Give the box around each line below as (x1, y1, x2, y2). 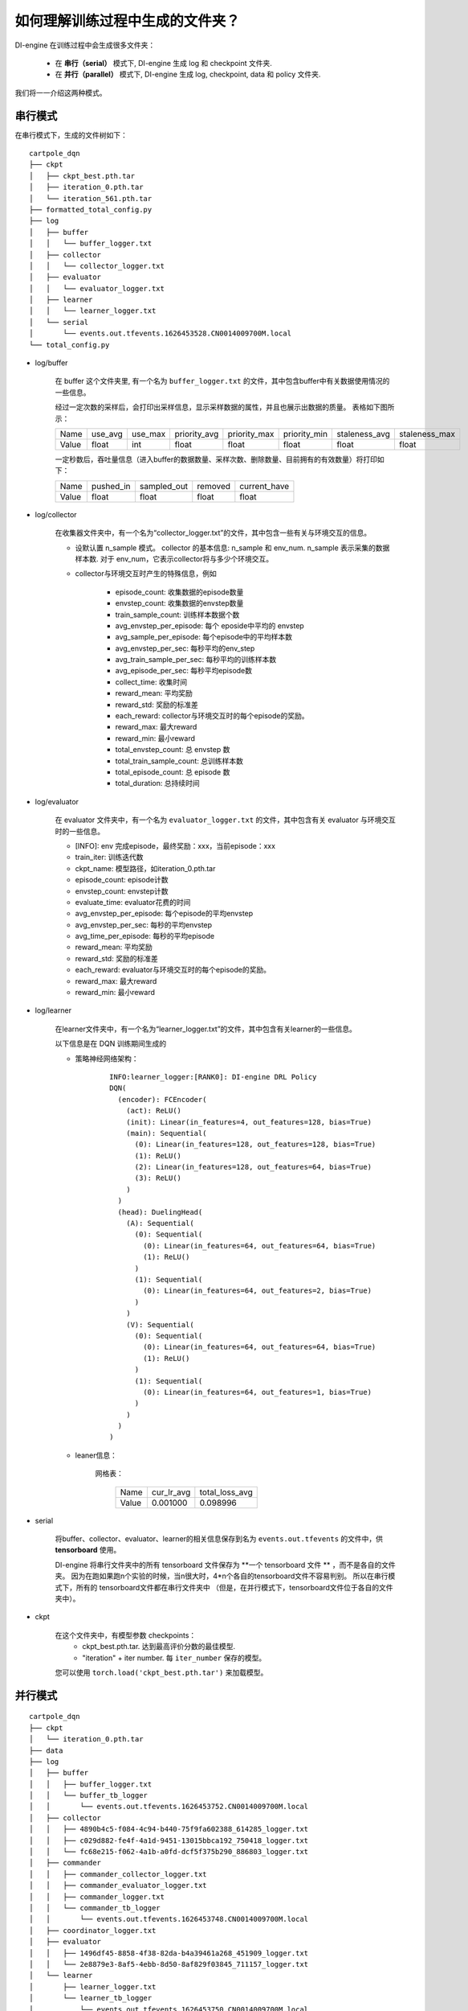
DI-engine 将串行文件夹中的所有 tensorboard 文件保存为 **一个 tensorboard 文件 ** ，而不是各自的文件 (55, 1560, 397, 1569)
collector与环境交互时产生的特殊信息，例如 (75, 569, 217, 578)
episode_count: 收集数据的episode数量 (115, 587, 244, 597)
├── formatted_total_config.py (29, 205, 153, 214)
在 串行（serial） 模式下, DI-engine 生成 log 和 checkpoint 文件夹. (55, 58, 273, 68)
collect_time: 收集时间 (115, 677, 188, 687)
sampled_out (139, 480, 189, 491)
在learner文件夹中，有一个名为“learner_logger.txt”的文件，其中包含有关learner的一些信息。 (55, 1024, 357, 1034)
